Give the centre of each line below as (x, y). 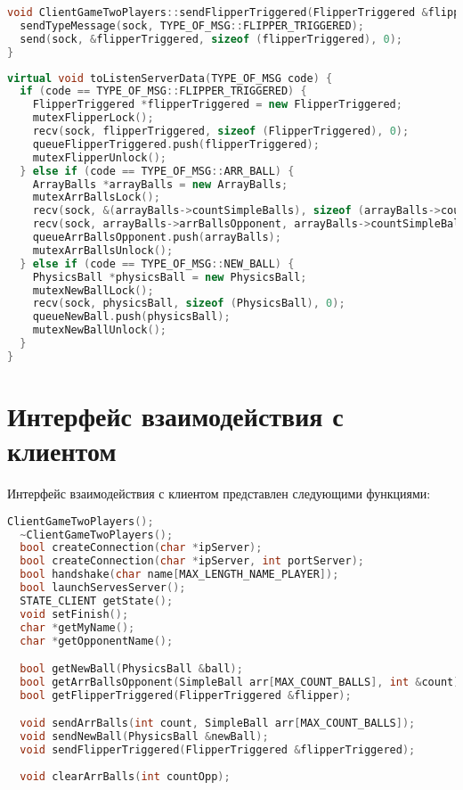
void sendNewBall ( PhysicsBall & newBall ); (144, 737)
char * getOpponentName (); (97, 641)
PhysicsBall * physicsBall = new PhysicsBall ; (170, 277)
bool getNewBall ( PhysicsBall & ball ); (131, 669)
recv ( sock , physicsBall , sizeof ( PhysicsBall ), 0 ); (189, 304)
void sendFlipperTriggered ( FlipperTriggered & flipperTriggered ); (218, 750)
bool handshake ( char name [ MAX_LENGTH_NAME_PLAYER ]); (179, 575)
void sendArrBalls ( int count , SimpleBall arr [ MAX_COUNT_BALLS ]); (218, 724)
